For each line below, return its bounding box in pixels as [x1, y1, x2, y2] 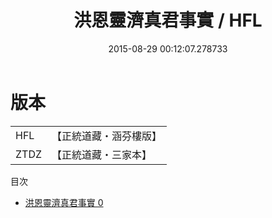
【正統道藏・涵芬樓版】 [51, 129, 163, 143]
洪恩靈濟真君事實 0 [24, 196, 104, 208]
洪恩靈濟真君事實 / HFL [73, 9, 263, 32]
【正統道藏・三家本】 [51, 147, 153, 161]
